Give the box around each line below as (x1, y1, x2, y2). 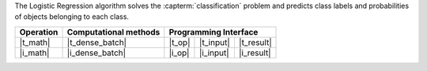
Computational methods (66, 26, 161, 37)
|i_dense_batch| (66, 47, 127, 58)
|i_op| (168, 47, 190, 58)
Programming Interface (168, 26, 259, 37)
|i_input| (198, 47, 229, 58)
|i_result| (238, 47, 272, 58)
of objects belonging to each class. (14, 12, 130, 21)
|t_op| (168, 36, 191, 47)
